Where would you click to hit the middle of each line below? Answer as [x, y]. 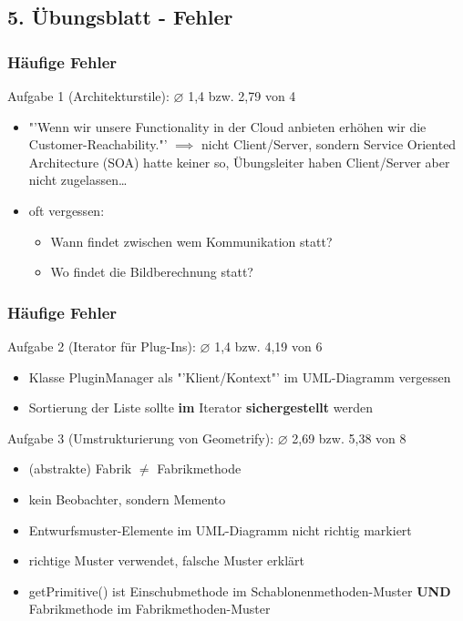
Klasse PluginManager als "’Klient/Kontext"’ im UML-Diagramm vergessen [240, 377]
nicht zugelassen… [78, 180]
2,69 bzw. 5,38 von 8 [349, 438]
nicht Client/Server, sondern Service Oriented [329, 144]
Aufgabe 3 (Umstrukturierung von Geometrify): [141, 438]
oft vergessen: [67, 210]
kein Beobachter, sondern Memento [127, 499]
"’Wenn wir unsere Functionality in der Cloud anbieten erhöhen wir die [227, 126]
